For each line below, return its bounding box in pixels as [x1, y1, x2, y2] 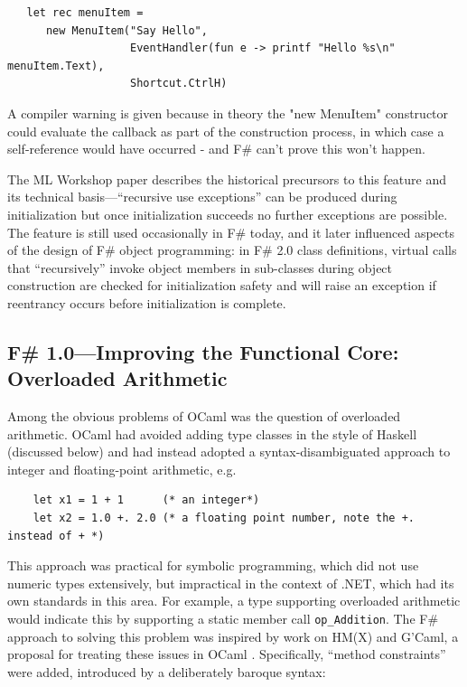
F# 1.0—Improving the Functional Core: [7, 337, 399, 365]
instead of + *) [7, 529, 105, 542]
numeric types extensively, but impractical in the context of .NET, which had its [7, 573, 454, 592]
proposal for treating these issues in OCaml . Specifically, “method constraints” [7, 645, 446, 663]
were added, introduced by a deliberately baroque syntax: [7, 662, 326, 681]
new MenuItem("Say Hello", [45, 24, 208, 37]
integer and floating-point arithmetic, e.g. [7, 459, 237, 478]
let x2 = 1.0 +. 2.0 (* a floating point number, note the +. [33, 512, 416, 525]
